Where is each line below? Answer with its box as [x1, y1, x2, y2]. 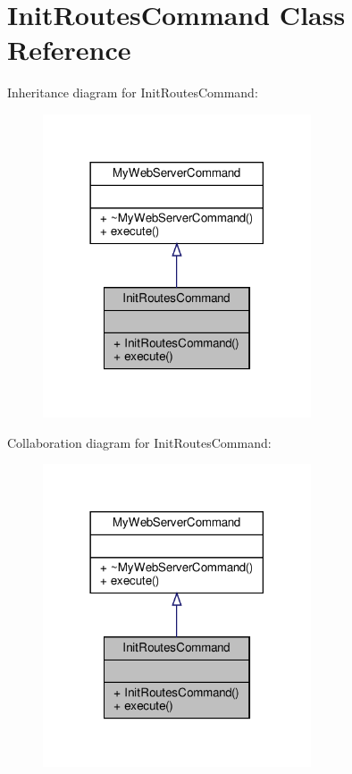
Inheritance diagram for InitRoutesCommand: [7, 83, 258, 102]
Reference [7, 31, 131, 68]
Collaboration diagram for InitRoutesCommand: [7, 433, 272, 451]
